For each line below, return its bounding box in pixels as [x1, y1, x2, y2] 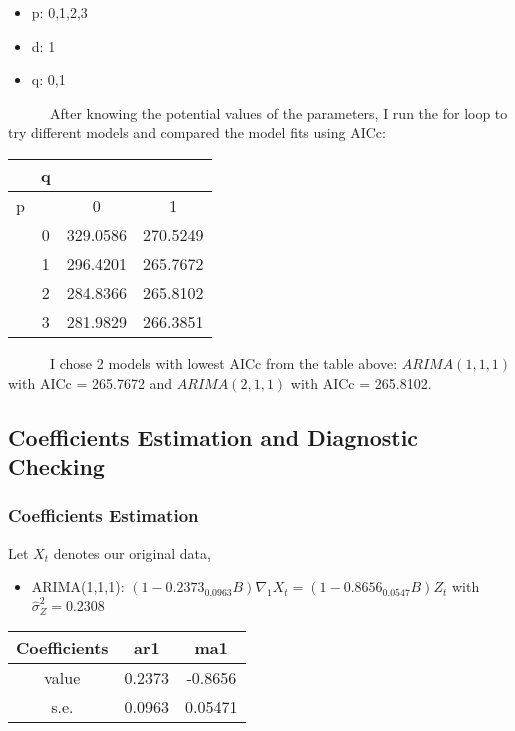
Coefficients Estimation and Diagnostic [8, 421, 419, 452]
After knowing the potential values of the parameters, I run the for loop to [49, 102, 508, 123]
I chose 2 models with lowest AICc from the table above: [49, 352, 398, 373]
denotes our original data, [53, 542, 211, 563]
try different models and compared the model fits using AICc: [8, 122, 386, 143]
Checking [8, 450, 105, 481]
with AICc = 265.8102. [290, 372, 432, 393]
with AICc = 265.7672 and [8, 372, 173, 393]
